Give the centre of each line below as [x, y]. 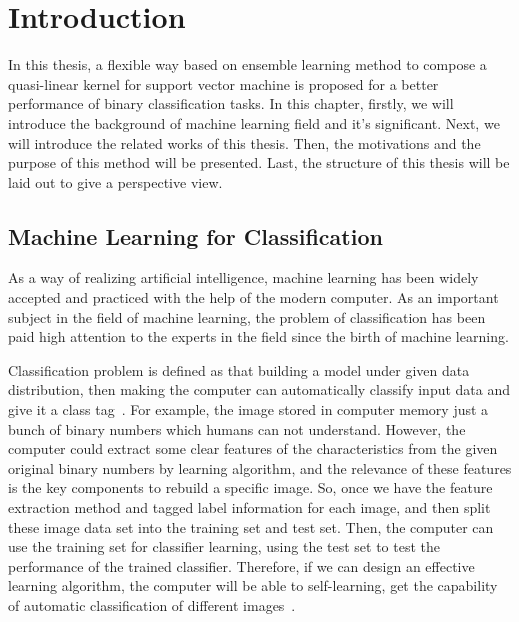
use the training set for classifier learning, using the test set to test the [224, 546]
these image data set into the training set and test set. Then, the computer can [251, 526]
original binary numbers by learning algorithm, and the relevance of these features [260, 467]
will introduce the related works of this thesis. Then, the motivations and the [244, 142]
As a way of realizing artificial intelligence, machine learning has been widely [243, 277]
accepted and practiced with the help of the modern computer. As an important [253, 297]
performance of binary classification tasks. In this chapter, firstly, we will [231, 103]
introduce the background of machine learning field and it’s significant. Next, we [254, 122]
